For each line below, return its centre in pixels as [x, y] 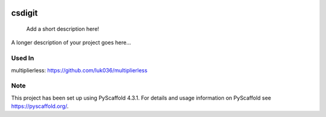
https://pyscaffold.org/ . [40, 106]
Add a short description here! [63, 29]
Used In [23, 58]
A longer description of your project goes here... [71, 43]
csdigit [24, 13]
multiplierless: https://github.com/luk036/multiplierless [79, 70]
